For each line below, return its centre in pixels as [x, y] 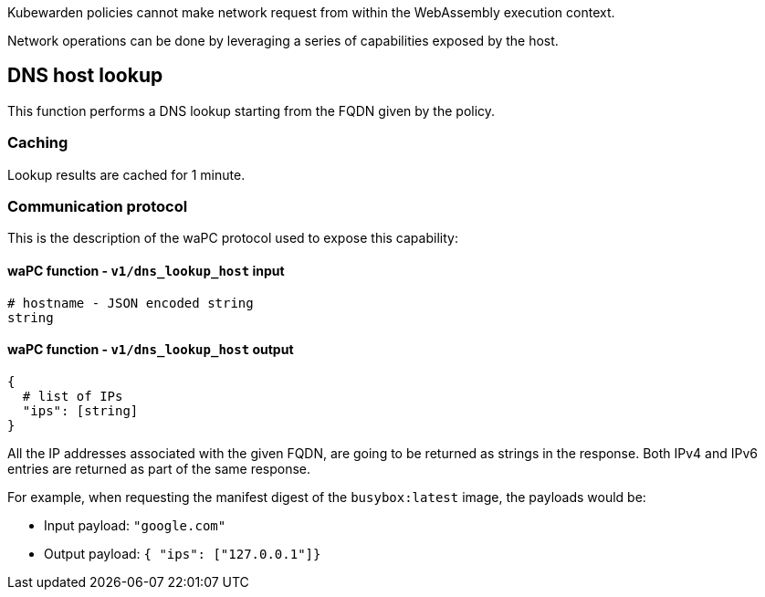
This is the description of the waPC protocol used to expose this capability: [233, 238]
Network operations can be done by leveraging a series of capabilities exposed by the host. [283, 41]
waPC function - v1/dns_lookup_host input [146, 270]
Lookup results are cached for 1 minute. [126, 174]
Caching [38, 143]
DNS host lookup [85, 76]
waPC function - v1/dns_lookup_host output [151, 350]
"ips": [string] [80, 410]
